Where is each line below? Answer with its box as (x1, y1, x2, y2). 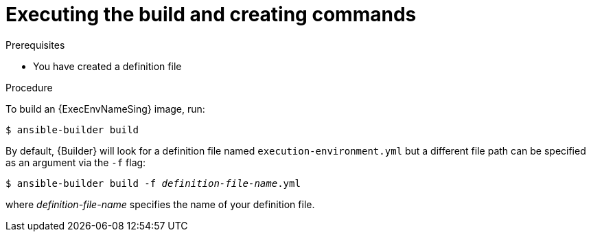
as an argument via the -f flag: (5, 156, 146, 168)
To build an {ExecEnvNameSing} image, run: (5, 102, 205, 115)
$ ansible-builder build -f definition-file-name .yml (5, 177, 301, 189)
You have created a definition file (33, 60, 182, 72)
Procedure (5, 81, 53, 93)
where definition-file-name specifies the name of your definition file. (5, 198, 315, 210)
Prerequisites (5, 38, 65, 51)
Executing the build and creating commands (5, 3, 417, 26)
